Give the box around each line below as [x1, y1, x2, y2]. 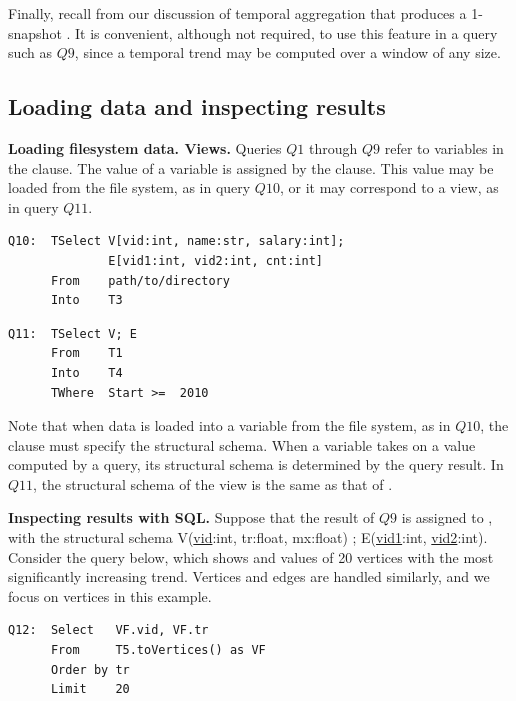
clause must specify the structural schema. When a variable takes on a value [8, 434, 476, 455]
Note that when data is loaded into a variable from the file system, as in [8, 415, 451, 436]
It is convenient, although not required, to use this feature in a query [75, 22, 498, 43]
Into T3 [50, 293, 123, 308]
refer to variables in [384, 137, 504, 158]
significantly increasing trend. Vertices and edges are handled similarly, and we [8, 566, 490, 587]
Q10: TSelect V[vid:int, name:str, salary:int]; [8, 234, 345, 249]
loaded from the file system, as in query [8, 177, 251, 198]
